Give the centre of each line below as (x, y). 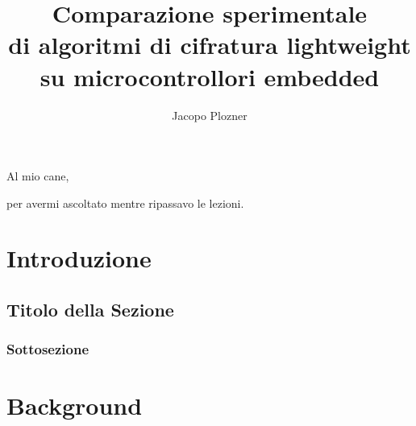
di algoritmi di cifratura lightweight (210, 45)
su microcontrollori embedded (210, 76)
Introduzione (79, 258)
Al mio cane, (38, 176)
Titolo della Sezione (90, 310)
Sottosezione (48, 349)
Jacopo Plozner (210, 115)
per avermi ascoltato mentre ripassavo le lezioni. (125, 203)
